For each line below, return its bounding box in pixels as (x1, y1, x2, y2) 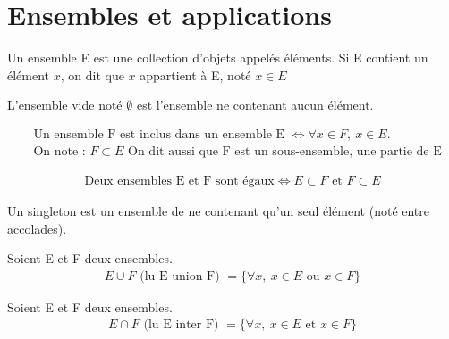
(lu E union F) (140, 269, 220, 283)
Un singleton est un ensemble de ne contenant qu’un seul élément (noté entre (7, 202, 430, 219)
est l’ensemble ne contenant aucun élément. (136, 95, 374, 114)
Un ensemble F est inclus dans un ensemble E (33, 128, 285, 141)
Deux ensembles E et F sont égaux (84, 174, 275, 187)
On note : (33, 145, 86, 158)
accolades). (7, 219, 67, 237)
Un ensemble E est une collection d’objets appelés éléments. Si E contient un (7, 48, 428, 67)
